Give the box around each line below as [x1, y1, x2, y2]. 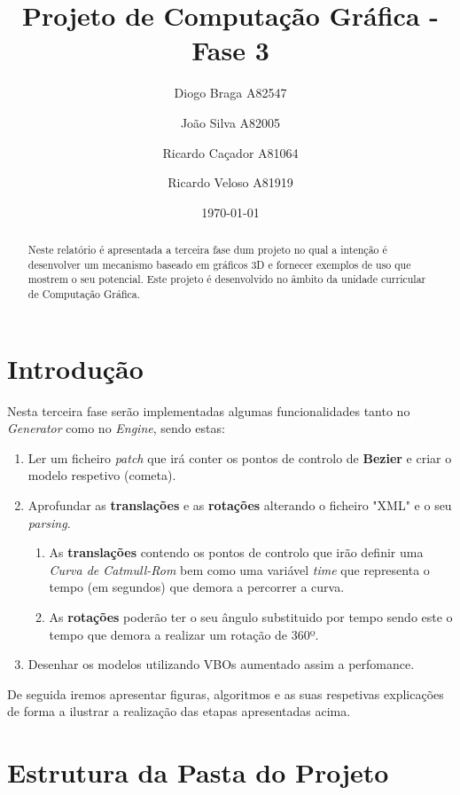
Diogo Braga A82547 [174, 83, 287, 102]
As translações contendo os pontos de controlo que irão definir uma [49, 543, 424, 562]
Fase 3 [191, 32, 269, 68]
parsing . [27, 513, 71, 531]
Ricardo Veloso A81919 [168, 173, 293, 192]
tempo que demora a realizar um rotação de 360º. [49, 625, 319, 643]
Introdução [7, 350, 144, 386]
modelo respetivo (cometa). [27, 466, 176, 484]
